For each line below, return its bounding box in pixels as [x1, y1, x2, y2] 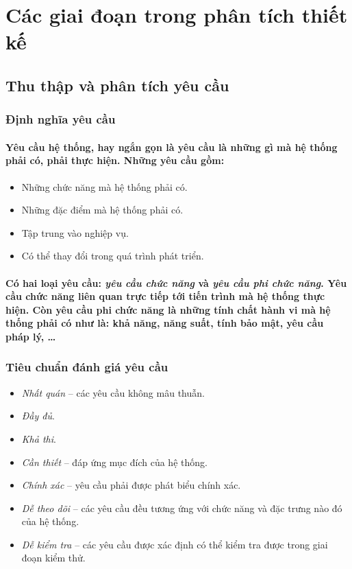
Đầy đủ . [21, 408, 55, 423]
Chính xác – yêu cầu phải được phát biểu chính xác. [21, 478, 241, 492]
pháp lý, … [5, 329, 56, 343]
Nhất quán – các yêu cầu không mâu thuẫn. [21, 385, 205, 399]
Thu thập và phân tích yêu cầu [5, 74, 229, 95]
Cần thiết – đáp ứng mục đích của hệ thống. [21, 454, 208, 469]
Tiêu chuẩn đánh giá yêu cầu [5, 358, 168, 375]
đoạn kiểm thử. [21, 550, 86, 565]
